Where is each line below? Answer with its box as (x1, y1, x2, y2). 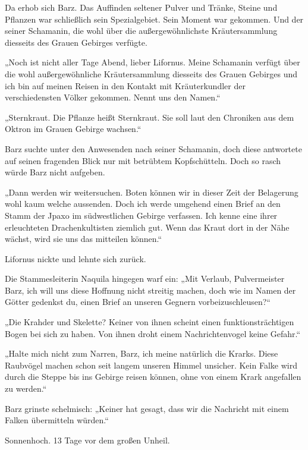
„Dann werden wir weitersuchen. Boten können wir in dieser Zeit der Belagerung (5, 185, 298, 198)
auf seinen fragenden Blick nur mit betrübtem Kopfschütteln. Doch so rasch (5, 154, 281, 166)
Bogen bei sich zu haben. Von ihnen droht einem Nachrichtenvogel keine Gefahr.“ (5, 327, 301, 339)
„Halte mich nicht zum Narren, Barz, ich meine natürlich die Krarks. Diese (5, 347, 278, 360)
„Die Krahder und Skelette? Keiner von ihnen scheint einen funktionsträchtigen (5, 316, 294, 328)
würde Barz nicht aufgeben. (5, 166, 105, 178)
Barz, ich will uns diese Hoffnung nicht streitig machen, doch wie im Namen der (5, 284, 296, 296)
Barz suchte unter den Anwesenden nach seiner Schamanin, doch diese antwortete (5, 142, 302, 155)
